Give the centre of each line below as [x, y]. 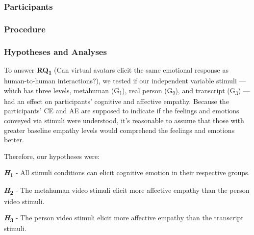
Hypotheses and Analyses [55, 51]
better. [14, 140]
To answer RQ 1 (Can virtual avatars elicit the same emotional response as [116, 70]
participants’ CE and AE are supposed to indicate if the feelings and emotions [122, 111]
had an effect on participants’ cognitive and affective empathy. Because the [116, 101]
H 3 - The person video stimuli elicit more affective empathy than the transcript [124, 218]
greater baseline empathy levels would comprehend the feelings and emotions [119, 130]
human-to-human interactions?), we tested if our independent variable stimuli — [125, 81]
